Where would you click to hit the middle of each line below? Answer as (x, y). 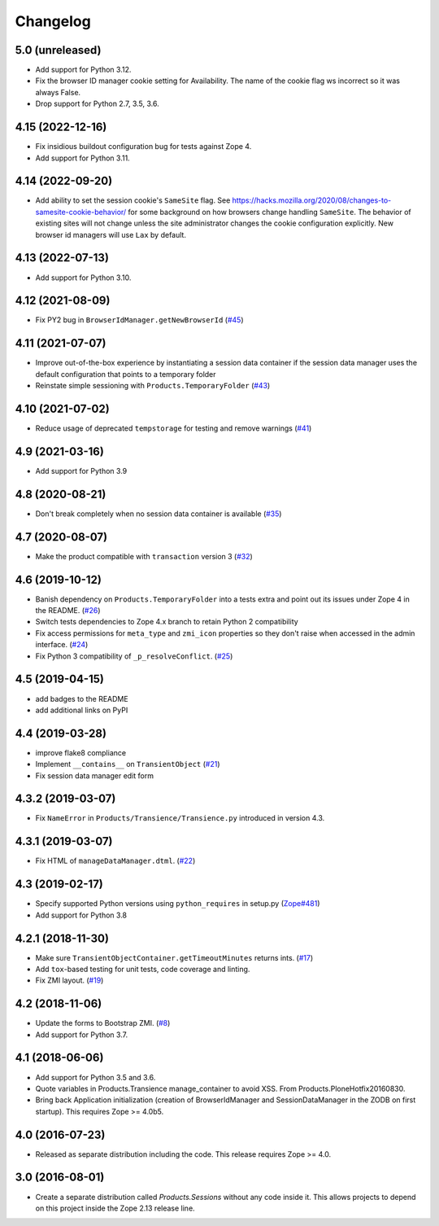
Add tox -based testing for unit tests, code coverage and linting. (143, 969)
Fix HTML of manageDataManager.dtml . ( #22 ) (115, 861)
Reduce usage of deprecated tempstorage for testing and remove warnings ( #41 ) (174, 428)
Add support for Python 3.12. (83, 70)
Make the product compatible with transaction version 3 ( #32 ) (144, 556)
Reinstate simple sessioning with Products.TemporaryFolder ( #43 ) (153, 386)
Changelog (53, 21)
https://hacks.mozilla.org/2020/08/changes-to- (312, 200)
